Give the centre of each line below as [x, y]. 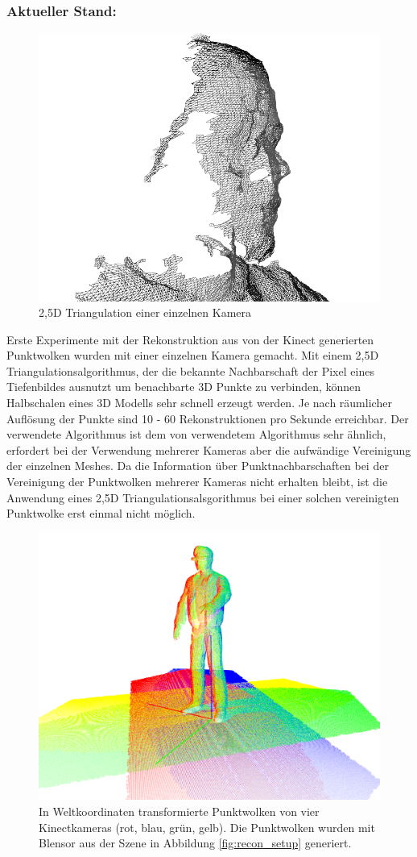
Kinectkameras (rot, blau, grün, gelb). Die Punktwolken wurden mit [207, 827]
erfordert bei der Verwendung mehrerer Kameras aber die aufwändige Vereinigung [209, 449]
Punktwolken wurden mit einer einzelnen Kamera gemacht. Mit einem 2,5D [193, 355]
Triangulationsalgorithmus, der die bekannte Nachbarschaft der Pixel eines [190, 370]
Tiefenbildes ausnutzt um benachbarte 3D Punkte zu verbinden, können [184, 387]
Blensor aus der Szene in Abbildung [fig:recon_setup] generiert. [195, 843]
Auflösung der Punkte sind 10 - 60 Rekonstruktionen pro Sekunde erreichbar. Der [208, 418]
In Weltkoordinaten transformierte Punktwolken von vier [179, 811]
